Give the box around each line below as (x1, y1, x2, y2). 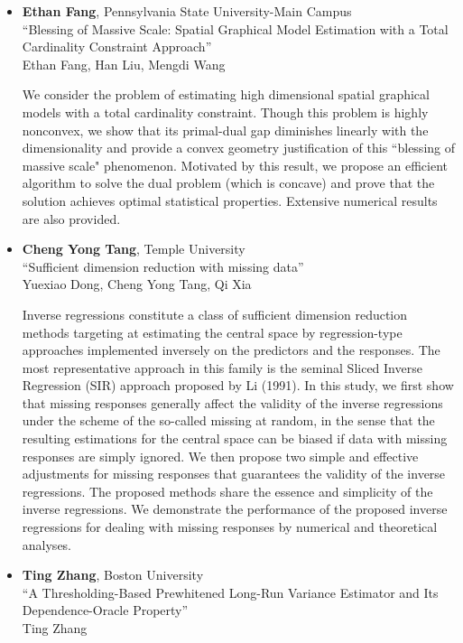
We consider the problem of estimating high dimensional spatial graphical (22, 85, 430, 104)
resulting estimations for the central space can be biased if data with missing (22, 429, 448, 448)
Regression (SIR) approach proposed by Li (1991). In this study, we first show (22, 376, 454, 395)
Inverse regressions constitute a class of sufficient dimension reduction (22, 304, 408, 323)
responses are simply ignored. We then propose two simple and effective (22, 446, 419, 465)
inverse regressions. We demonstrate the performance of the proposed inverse (22, 499, 448, 518)
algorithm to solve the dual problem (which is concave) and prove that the (22, 173, 435, 192)
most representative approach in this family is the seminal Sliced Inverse (22, 358, 422, 377)
